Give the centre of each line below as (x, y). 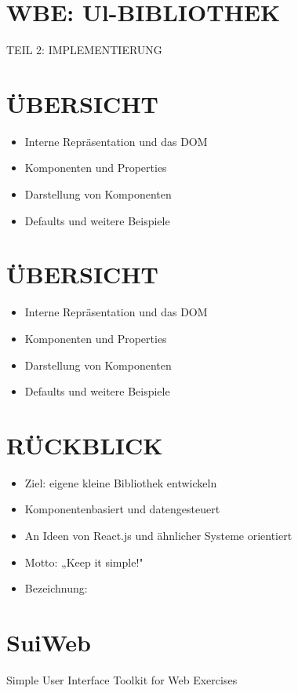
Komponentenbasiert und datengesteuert (122, 509)
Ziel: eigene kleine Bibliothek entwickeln (121, 482)
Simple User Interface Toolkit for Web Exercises (122, 679)
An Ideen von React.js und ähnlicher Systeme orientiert (158, 536)
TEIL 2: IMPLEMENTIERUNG (84, 50)
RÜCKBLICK (85, 445)
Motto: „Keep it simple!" (84, 562)
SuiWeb (49, 642)
